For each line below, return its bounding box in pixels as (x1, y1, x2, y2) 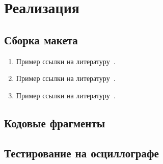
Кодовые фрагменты (4, 115, 105, 130)
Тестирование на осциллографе (4, 145, 159, 160)
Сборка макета (4, 32, 78, 47)
